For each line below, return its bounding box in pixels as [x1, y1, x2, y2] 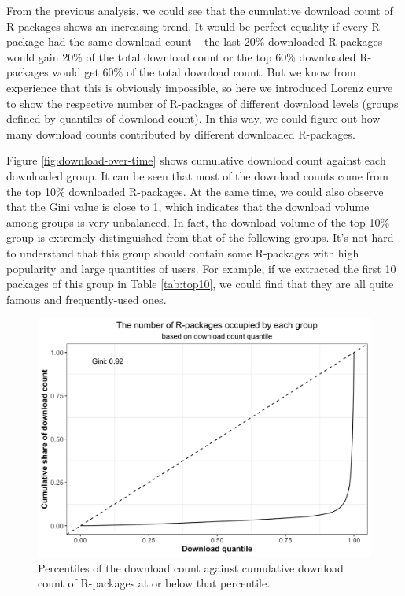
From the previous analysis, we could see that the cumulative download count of [6, 2, 393, 18]
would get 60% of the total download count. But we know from [52, 64, 356, 80]
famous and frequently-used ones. [6, 291, 167, 307]
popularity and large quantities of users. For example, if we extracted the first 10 [6, 260, 396, 276]
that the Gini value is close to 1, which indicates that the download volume [6, 198, 370, 215]
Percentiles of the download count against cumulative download [38, 559, 344, 576]
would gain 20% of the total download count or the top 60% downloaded [6, 48, 356, 65]
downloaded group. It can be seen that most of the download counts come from [6, 167, 389, 183]
